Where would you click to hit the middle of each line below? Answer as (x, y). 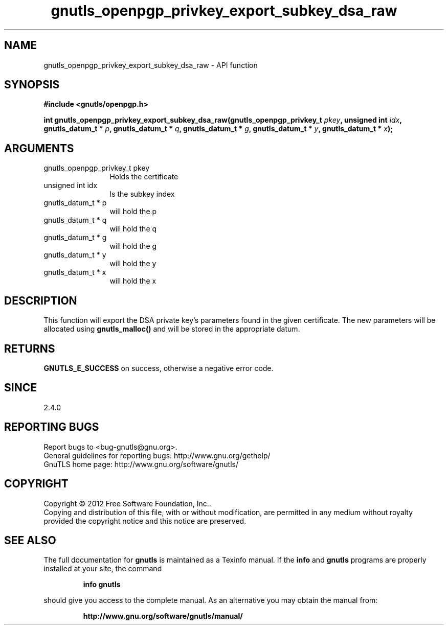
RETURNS (30, 348)
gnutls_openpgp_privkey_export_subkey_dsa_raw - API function (151, 65)
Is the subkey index (142, 194)
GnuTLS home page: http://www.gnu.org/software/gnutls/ (141, 464)
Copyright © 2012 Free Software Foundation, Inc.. (127, 503)
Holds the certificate (144, 177)
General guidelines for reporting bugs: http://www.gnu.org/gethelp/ (157, 455)
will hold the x (133, 281)
